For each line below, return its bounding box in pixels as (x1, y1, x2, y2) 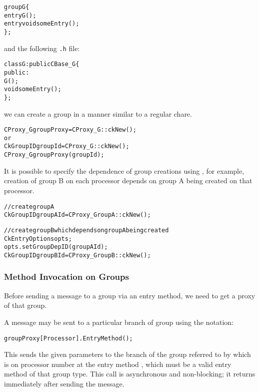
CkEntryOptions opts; (4, 235, 72, 242)
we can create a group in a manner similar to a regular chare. (4, 108, 192, 119)
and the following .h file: (4, 43, 80, 53)
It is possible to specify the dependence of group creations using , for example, (4, 165, 244, 176)
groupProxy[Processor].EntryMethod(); (4, 334, 133, 342)
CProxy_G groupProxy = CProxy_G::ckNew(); (4, 126, 136, 134)
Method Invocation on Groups (4, 270, 129, 283)
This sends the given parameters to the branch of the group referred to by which (4, 349, 251, 359)
